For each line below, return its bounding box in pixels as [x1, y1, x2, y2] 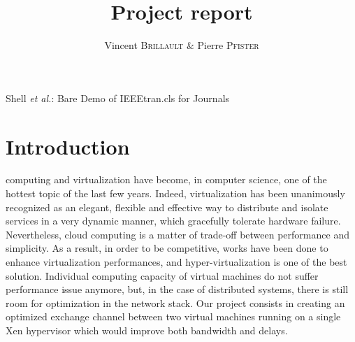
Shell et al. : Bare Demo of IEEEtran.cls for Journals [6, 90, 230, 105]
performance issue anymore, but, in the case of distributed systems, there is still [6, 282, 349, 297]
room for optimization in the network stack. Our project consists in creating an [6, 295, 345, 310]
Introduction [6, 131, 130, 160]
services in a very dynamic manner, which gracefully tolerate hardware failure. [6, 213, 341, 228]
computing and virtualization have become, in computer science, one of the [6, 172, 327, 187]
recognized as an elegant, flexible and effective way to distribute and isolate [6, 199, 328, 214]
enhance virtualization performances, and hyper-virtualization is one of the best [6, 255, 347, 269]
